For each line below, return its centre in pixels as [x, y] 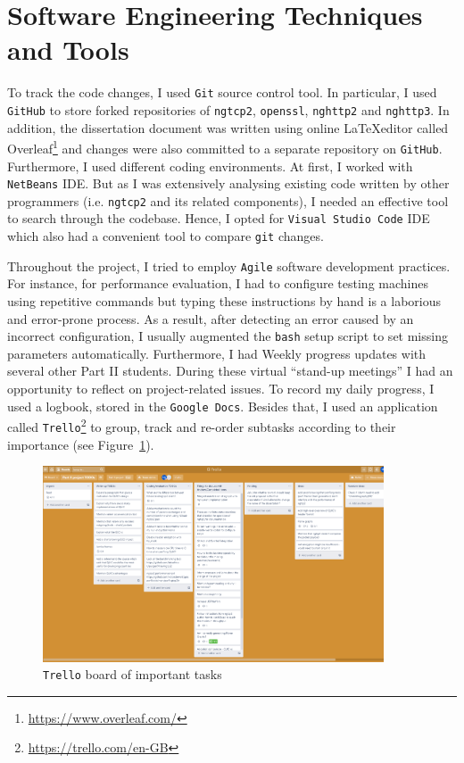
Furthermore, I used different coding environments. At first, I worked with [210, 166]
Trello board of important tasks [133, 674]
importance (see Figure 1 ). [81, 444]
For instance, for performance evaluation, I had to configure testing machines [218, 283]
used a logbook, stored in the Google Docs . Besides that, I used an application [223, 406]
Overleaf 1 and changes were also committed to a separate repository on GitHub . [225, 147]
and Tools [68, 50]
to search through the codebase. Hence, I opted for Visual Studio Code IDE [219, 218]
